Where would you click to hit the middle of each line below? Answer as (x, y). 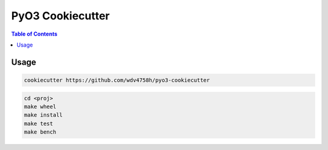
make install (43, 115)
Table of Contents (34, 34)
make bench (40, 132)
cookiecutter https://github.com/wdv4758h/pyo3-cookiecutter (117, 80)
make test (39, 123)
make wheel (40, 106)
